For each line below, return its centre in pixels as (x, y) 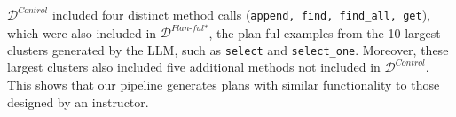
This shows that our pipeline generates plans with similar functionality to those (224, 84)
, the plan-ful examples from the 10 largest (325, 32)
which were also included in (82, 32)
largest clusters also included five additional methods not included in (194, 67)
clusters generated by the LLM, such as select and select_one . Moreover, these (228, 49)
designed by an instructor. (78, 101)
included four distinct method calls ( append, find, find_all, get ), (241, 14)
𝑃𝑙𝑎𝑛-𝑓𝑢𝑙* (189, 28)
